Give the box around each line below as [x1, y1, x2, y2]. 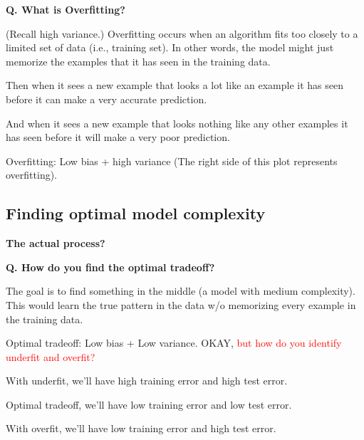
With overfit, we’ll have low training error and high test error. [6, 421, 276, 436]
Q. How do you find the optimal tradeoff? [6, 259, 215, 274]
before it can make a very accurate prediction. [6, 91, 207, 106]
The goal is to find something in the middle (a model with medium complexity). [6, 283, 355, 298]
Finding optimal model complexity [6, 202, 266, 224]
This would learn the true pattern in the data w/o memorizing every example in [6, 297, 356, 312]
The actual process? [6, 236, 105, 251]
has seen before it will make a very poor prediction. [6, 130, 230, 145]
